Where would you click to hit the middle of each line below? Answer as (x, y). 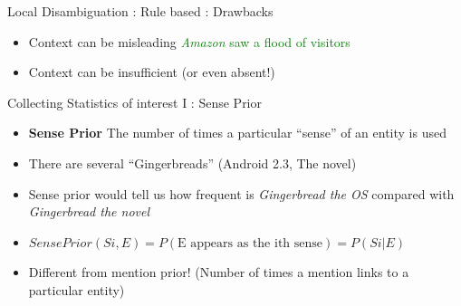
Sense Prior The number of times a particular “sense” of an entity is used (237, 133)
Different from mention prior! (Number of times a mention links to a (219, 272)
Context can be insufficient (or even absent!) (152, 72)
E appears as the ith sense (250, 243)
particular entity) (77, 289)
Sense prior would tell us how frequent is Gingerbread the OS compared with (241, 193)
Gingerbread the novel (89, 211)
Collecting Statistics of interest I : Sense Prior (134, 102)
